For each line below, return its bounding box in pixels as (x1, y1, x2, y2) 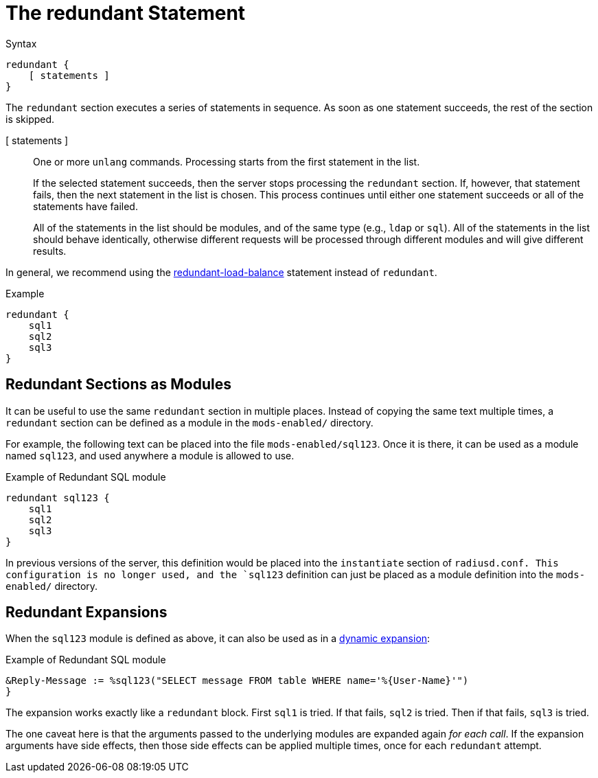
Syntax (5, 37, 37, 49)
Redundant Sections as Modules (5, 376, 231, 393)
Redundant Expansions (5, 604, 168, 621)
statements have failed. (33, 200, 138, 212)
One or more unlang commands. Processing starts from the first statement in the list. (33, 155, 420, 168)
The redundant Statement (5, 1, 246, 25)
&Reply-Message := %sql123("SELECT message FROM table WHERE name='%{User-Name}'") (5, 675, 469, 687)
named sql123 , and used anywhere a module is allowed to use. (5, 449, 295, 461)
